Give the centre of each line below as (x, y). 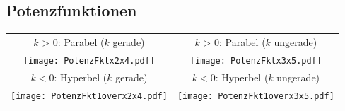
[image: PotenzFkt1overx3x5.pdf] (256, 96)
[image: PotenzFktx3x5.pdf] (256, 60)
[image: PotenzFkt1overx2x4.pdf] (89, 96)
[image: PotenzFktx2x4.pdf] (89, 60)
